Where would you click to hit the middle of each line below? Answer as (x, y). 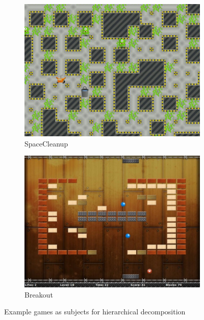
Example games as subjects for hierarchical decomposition (95, 312)
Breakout (39, 294)
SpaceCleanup (46, 143)
